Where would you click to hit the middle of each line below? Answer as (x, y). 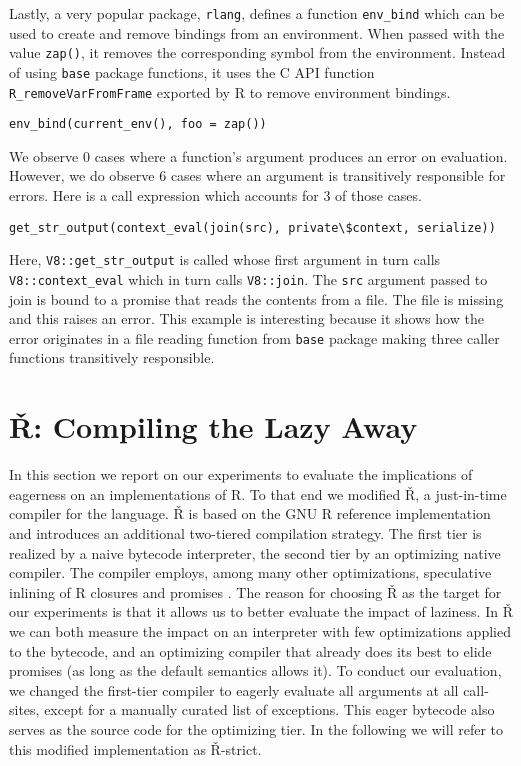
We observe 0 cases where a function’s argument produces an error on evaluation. (258, 155)
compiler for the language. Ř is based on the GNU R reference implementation (250, 513)
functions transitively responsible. (112, 357)
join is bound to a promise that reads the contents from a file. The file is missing (256, 298)
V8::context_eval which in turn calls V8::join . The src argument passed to (248, 278)
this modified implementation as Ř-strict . (135, 748)
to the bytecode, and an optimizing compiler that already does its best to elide (250, 650)
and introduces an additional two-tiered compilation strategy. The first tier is (245, 532)
